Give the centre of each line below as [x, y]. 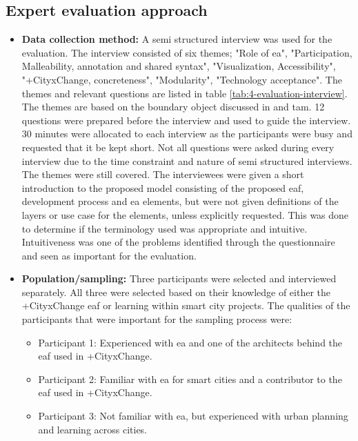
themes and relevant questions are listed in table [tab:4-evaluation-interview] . [185, 93]
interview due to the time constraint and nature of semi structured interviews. [187, 160]
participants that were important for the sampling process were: [157, 319]
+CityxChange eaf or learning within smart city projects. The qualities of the [186, 305]
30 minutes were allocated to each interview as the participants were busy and [187, 134]
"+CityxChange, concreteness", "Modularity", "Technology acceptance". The [182, 79]
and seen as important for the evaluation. [109, 255]
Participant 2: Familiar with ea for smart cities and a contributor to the [190, 379]
